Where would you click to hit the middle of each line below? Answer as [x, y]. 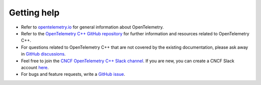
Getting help [34, 13]
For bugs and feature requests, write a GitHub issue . [73, 74]
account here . [35, 67]
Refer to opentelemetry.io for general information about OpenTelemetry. [92, 27]
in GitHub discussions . [43, 54]
